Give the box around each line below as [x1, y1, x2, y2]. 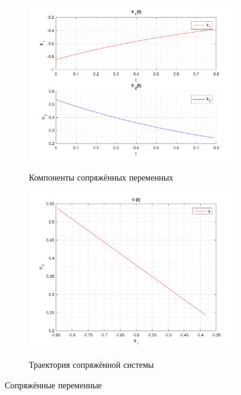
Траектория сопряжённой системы [29, 358, 154, 371]
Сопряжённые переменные [5, 378, 102, 391]
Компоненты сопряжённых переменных [29, 171, 174, 184]
